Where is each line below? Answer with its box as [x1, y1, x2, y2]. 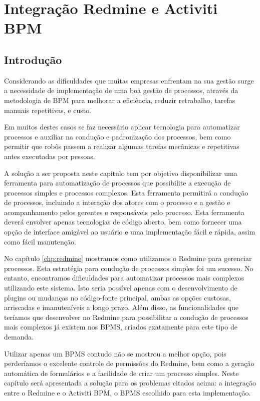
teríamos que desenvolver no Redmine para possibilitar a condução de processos [4, 311, 248, 322]
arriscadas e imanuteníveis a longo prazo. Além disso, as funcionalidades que [4, 302, 239, 312]
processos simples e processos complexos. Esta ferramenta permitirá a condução [4, 187, 248, 197]
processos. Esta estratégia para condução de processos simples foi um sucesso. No [4, 262, 253, 273]
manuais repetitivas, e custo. [4, 104, 92, 115]
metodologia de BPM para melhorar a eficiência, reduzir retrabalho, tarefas [4, 94, 235, 105]
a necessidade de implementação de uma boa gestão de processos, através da [4, 85, 238, 95]
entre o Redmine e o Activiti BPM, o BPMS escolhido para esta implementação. [4, 387, 251, 397]
